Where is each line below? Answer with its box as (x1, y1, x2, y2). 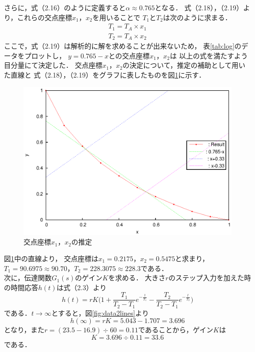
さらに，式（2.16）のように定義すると (4, 2, 126, 12)
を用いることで (92, 12, 141, 22)
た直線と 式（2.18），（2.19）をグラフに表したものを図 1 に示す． (4, 69, 205, 80)
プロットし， (24, 50, 66, 60)
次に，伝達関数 (4, 272, 52, 283)
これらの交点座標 (17, 12, 73, 22)
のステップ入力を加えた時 (168, 272, 251, 283)
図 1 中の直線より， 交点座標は (4, 253, 99, 263)
